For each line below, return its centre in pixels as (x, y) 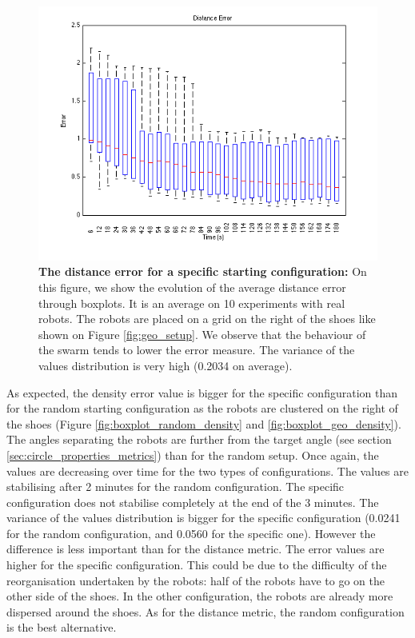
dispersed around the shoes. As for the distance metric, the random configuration (206, 611)
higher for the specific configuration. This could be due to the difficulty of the (197, 565)
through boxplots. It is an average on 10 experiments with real (192, 303)
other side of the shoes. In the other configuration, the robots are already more (200, 596)
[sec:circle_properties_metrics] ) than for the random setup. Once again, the (193, 455)
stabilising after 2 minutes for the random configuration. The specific (176, 486)
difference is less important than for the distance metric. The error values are (196, 549)
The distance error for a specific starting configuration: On (203, 271)
